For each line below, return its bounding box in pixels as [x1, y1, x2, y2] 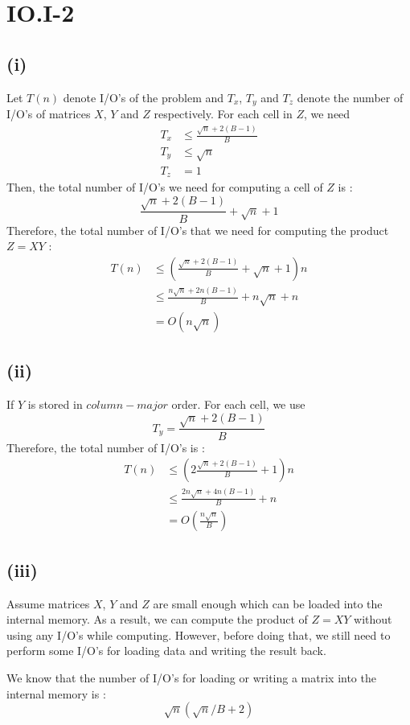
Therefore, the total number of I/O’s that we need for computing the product [6, 221, 389, 238]
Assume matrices [6, 595, 90, 612]
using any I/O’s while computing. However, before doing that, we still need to [6, 626, 391, 643]
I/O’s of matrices [6, 105, 91, 122]
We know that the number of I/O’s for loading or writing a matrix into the [6, 669, 376, 686]
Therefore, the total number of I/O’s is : [6, 439, 205, 455]
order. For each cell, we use [171, 396, 305, 413]
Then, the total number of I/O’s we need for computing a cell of [6, 179, 323, 196]
